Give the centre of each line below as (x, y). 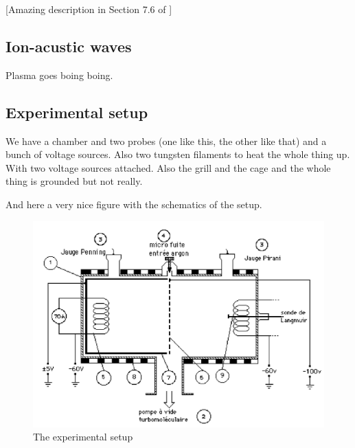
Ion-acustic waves (69, 46)
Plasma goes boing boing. (59, 75)
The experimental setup (83, 437)
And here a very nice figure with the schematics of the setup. (134, 204)
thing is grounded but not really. (74, 181)
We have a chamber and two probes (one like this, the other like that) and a (166, 141)
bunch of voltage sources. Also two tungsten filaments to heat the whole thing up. (178, 154)
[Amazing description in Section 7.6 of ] (89, 9)
